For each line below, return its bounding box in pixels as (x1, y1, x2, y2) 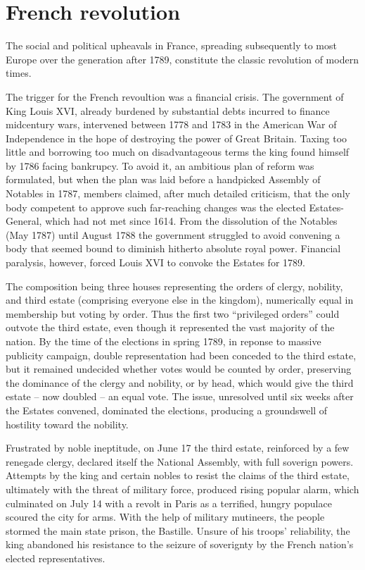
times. (6, 66, 32, 80)
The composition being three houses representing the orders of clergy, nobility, (6, 278, 343, 293)
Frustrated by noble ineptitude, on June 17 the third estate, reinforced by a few (6, 440, 350, 455)
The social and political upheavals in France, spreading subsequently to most (6, 38, 337, 53)
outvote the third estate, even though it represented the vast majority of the (6, 320, 335, 335)
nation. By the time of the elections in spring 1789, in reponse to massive (6, 334, 321, 348)
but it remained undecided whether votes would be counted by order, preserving (6, 361, 352, 376)
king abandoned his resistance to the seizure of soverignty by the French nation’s (6, 537, 354, 552)
